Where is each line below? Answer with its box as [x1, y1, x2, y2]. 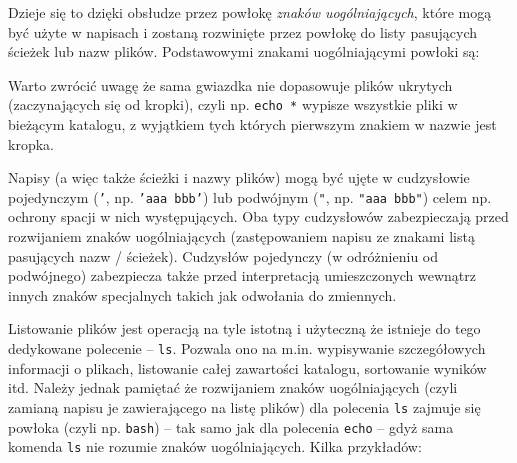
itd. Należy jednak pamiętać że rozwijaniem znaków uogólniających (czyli [8, 377, 458, 398]
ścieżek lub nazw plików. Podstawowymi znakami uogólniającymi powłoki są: [8, 41, 480, 62]
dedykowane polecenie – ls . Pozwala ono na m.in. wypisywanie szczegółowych [8, 338, 486, 359]
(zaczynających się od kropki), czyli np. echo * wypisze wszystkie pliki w [8, 94, 458, 115]
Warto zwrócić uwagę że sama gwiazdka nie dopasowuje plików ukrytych [8, 74, 453, 95]
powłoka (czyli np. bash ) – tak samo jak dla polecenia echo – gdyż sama [8, 416, 454, 437]
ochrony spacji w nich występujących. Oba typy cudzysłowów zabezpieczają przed [8, 206, 509, 227]
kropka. [8, 133, 54, 154]
